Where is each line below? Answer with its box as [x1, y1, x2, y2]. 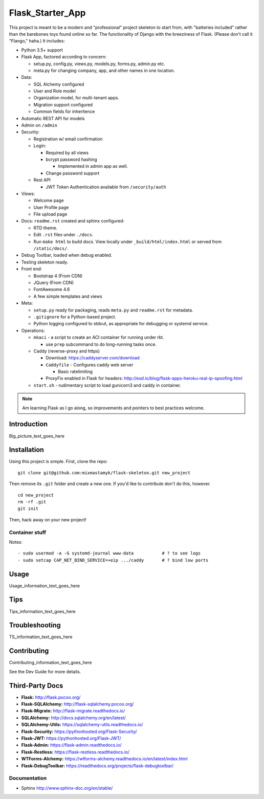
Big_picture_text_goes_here [9, 433, 65, 439]
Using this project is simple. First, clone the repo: [9, 459, 108, 465]
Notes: [9, 539, 22, 545]
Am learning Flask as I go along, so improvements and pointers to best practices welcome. [22, 405, 205, 411]
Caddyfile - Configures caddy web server [45, 362, 133, 368]
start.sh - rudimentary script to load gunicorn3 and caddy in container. [33, 382, 181, 388]
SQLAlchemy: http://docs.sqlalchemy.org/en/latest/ [21, 714, 126, 721]
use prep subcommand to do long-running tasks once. [45, 341, 157, 347]
